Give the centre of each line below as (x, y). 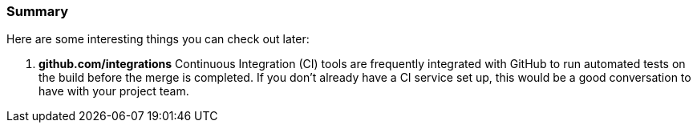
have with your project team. (114, 91)
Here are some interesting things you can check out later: (158, 39)
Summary (38, 11)
